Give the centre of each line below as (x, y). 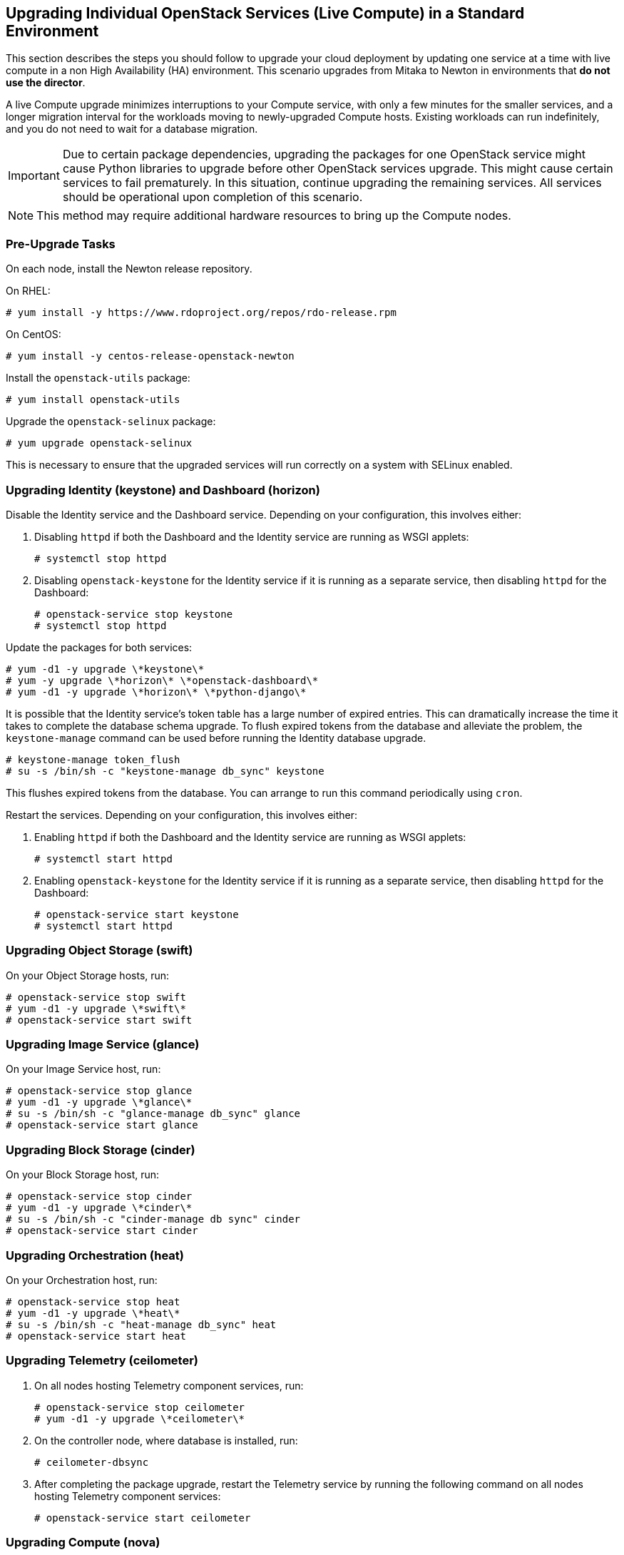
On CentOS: (34, 335)
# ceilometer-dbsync (92, 1462)
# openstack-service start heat (96, 1336)
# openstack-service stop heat (93, 1301)
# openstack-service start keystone (137, 914)
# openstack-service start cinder (102, 1231)
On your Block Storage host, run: (83, 1175)
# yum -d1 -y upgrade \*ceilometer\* (140, 1418)
